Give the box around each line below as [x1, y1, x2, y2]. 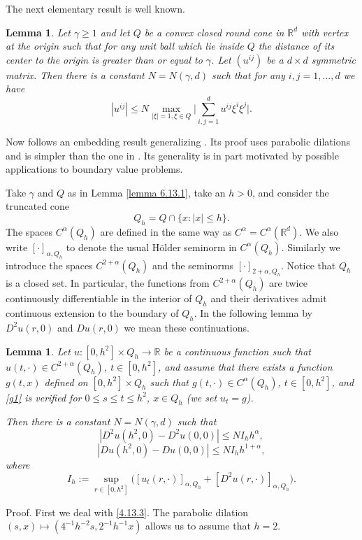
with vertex [301, 24, 348, 39]
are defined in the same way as [100, 224, 232, 239]
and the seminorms [152, 257, 234, 272]
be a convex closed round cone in [144, 24, 284, 39]
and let [100, 24, 130, 39]
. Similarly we [281, 239, 340, 254]
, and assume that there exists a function [157, 359, 333, 374]
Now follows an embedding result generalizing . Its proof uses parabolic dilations [6, 134, 350, 149]
